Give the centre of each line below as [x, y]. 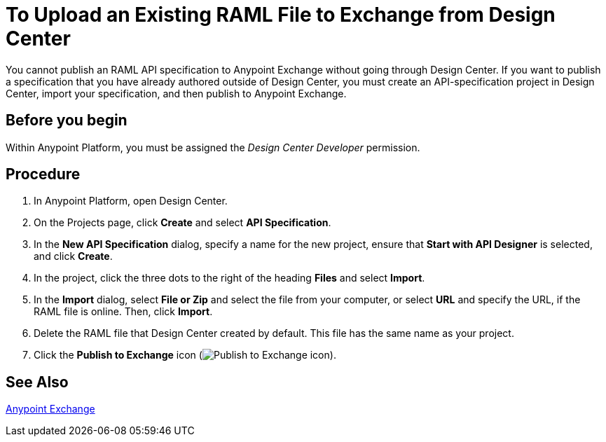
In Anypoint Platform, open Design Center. [131, 201]
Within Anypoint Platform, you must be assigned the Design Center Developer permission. [213, 147]
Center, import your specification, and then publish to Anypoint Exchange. [176, 93]
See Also [37, 382]
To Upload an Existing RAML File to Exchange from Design [281, 15]
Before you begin [67, 120]
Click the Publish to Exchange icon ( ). [185, 355]
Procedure [43, 174]
